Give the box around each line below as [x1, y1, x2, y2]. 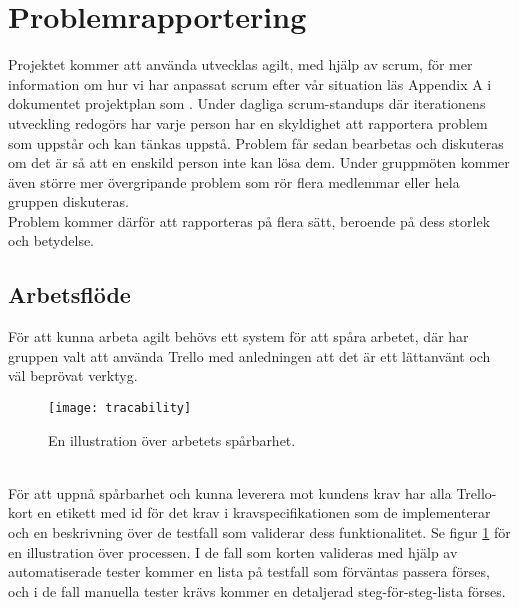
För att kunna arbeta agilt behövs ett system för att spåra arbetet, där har [8, 326, 469, 347]
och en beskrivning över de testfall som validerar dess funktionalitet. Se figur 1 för [8, 522, 511, 543]
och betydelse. [8, 230, 95, 251]
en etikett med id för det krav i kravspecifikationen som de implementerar [37, 502, 491, 523]
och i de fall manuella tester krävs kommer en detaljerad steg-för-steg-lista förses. [8, 580, 506, 601]
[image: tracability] [48, 401, 192, 416]
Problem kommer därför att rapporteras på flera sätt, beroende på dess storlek [8, 210, 491, 231]
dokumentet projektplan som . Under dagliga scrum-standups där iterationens [8, 93, 486, 114]
